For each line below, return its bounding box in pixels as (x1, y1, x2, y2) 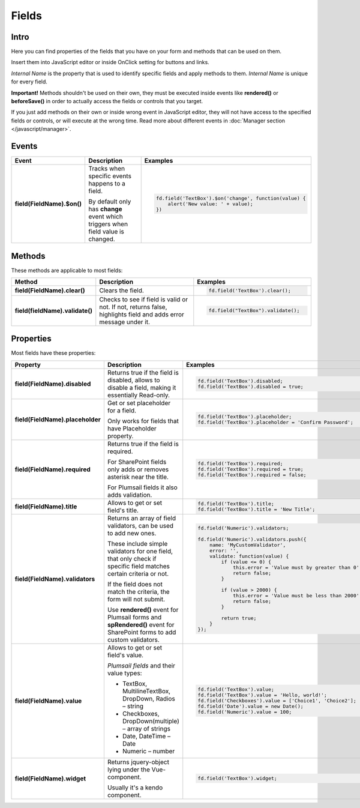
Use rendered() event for (107, 605, 179, 614)
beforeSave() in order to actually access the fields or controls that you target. (11, 98, 203, 105)
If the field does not (107, 580, 163, 588)
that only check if (107, 554, 157, 562)
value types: (107, 669, 142, 677)
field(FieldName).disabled (14, 379, 91, 388)
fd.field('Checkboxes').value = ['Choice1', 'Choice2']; (197, 698, 356, 704)
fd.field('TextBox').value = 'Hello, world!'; (197, 692, 327, 699)
